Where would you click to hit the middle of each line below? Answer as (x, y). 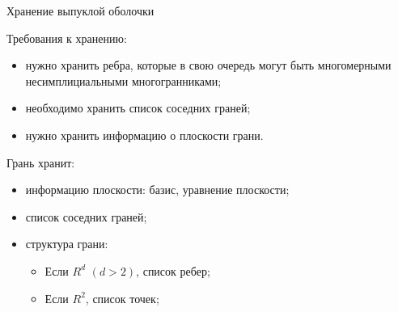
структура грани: (67, 244)
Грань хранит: (41, 162)
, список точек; (122, 298)
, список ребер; (173, 270)
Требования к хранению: (67, 38)
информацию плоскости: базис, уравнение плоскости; (157, 190)
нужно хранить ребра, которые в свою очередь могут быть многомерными (208, 65)
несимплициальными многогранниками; (123, 80)
